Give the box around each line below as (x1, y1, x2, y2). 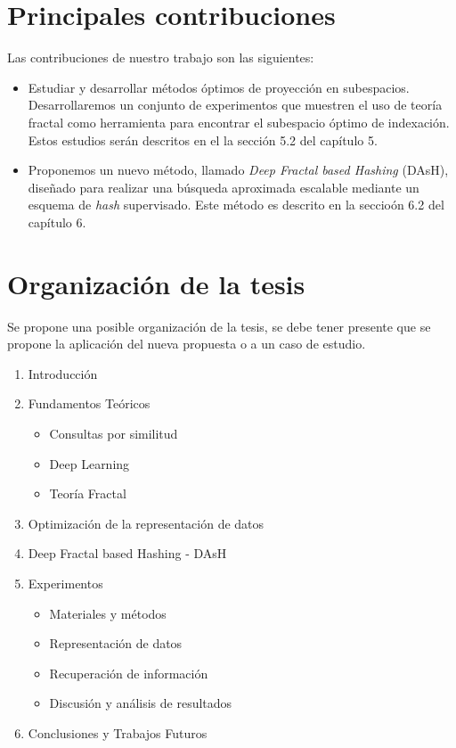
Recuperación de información (49, 663, 208, 682)
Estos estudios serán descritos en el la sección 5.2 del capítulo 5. (28, 130, 378, 149)
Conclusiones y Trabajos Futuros (28, 723, 208, 742)
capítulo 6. (28, 212, 86, 231)
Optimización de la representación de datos (28, 514, 265, 532)
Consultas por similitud (49, 423, 178, 442)
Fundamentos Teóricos (28, 394, 151, 413)
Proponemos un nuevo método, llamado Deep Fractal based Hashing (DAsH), (28, 160, 449, 179)
